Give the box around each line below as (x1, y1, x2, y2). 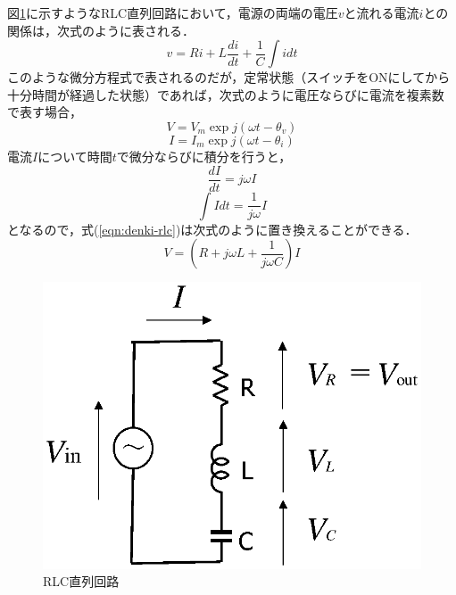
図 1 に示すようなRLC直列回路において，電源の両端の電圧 (7, 4, 338, 21)
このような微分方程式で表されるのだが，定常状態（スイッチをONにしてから (7, 68, 451, 87)
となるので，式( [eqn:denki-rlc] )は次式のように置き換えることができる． (7, 219, 418, 238)
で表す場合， (7, 103, 82, 121)
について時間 (37, 146, 112, 165)
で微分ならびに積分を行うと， (116, 146, 292, 165)
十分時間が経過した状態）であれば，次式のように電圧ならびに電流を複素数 (7, 85, 444, 103)
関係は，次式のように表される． (7, 21, 195, 39)
